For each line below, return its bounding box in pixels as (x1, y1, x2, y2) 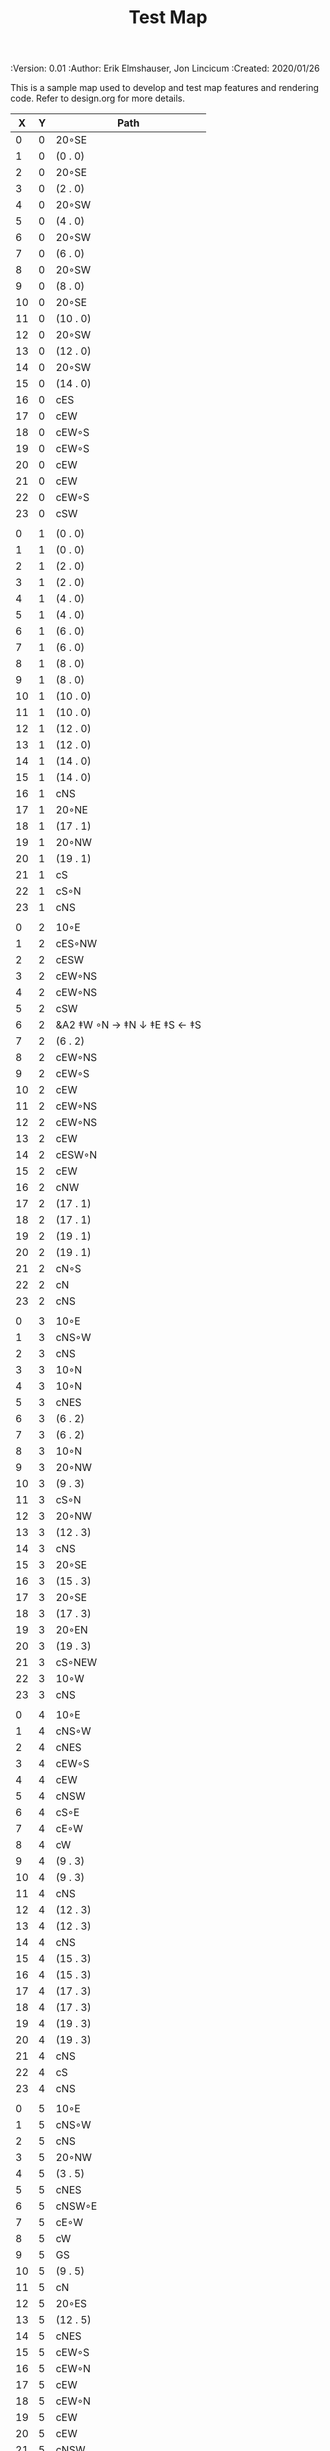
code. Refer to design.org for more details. (10, 92, 185, 105)
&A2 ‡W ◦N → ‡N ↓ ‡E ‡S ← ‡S (55, 1018, 202, 1032)
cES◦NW (55, 937, 98, 951)
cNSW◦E (55, 2199, 98, 2213)
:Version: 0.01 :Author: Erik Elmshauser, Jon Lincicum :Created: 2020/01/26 (10, 62, 320, 75)
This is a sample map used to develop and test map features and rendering (10, 82, 320, 94)
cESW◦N (55, 1148, 98, 1162)
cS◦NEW (55, 1656, 98, 1670)
